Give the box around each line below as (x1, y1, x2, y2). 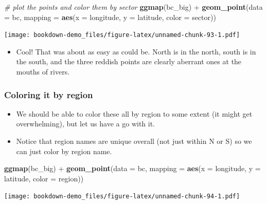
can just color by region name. (16, 145, 112, 156)
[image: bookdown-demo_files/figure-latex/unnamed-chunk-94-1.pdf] (4, 193, 240, 200)
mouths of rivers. (16, 66, 70, 77)
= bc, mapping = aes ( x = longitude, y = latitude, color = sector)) (4, 11, 216, 22)
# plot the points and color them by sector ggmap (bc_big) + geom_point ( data (4, 2, 263, 12)
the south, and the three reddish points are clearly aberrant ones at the (16, 56, 242, 67)
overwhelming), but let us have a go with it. (16, 118, 155, 129)
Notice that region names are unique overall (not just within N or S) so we (16, 136, 252, 146)
